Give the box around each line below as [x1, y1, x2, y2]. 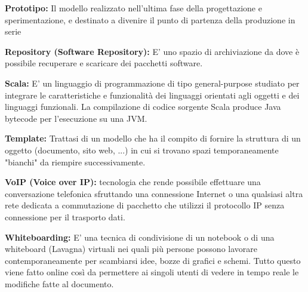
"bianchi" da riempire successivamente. [5, 155, 146, 168]
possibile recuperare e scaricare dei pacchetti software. [5, 57, 203, 69]
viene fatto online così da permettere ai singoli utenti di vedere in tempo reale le [5, 266, 299, 278]
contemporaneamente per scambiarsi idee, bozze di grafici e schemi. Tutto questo [5, 254, 301, 266]
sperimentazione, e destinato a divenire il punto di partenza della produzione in [5, 13, 295, 26]
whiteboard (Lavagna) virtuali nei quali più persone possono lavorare [5, 242, 258, 255]
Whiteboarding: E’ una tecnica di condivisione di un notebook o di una [5, 230, 275, 243]
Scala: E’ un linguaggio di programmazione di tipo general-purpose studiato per [5, 76, 300, 89]
